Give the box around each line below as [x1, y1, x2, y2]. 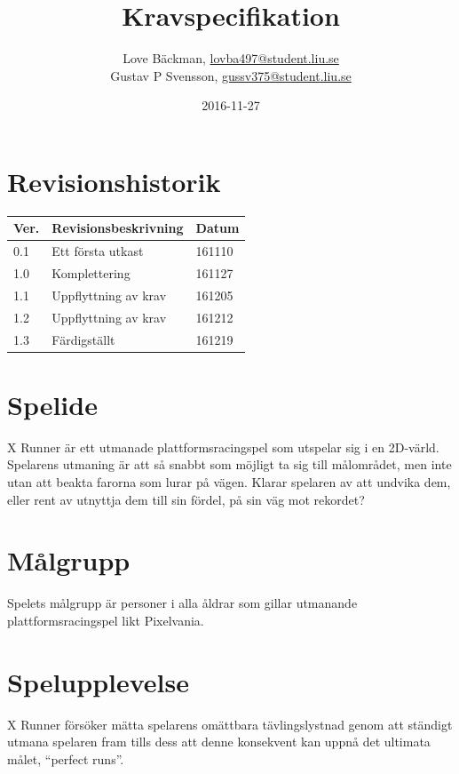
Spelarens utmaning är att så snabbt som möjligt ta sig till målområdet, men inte [7, 455, 452, 474]
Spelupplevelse [7, 663, 189, 699]
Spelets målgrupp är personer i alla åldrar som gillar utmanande [7, 594, 358, 612]
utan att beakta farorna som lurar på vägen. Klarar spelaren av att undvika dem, [7, 472, 451, 491]
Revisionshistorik [7, 163, 221, 199]
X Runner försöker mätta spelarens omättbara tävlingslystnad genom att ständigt [7, 714, 453, 733]
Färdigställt [51, 330, 115, 348]
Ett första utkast [51, 242, 144, 260]
